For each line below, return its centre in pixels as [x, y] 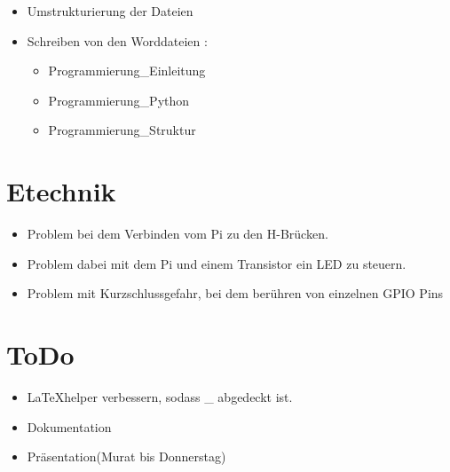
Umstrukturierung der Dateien [110, 11]
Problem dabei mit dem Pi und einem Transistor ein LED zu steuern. [217, 263]
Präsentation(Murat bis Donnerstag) [126, 456]
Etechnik [61, 191]
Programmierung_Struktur [122, 130]
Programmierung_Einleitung [127, 71]
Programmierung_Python [119, 100]
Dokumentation [69, 426]
